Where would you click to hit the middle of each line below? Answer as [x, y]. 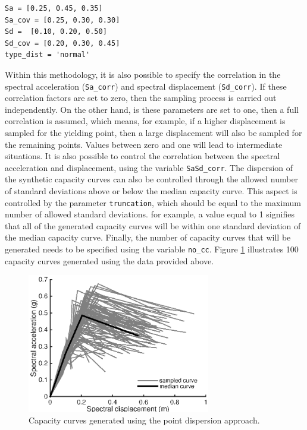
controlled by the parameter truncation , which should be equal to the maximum [153, 202]
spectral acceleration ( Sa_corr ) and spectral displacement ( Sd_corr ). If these [146, 86]
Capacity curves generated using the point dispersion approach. [144, 420]
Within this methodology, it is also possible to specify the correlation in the [143, 74]
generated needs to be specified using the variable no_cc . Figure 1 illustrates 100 [152, 249]
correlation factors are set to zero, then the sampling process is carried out [141, 98]
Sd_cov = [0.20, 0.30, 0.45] [62, 43]
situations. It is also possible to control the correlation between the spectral [142, 156]
